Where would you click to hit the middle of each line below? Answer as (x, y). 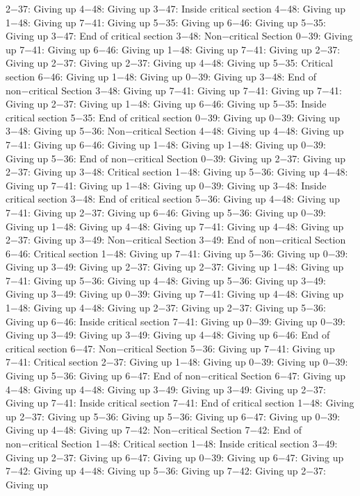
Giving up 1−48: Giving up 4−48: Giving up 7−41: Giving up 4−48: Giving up (175, 226)
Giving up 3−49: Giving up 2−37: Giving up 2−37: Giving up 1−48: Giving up (175, 267)
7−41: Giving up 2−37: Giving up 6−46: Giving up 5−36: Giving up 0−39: (166, 212)
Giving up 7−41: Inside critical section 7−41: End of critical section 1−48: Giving (180, 403)
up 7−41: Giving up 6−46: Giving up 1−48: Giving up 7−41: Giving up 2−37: (173, 49)
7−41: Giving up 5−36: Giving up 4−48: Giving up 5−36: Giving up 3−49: (166, 280)
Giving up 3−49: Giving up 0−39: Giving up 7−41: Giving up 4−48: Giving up (175, 294)
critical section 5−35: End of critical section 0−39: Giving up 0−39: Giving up (173, 117)
